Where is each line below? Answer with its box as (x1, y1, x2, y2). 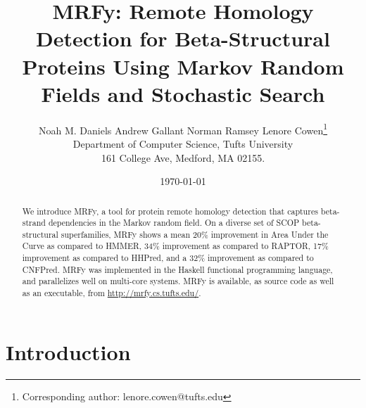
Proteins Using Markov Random (22, 51, 344, 80)
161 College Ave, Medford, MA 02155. (101, 150, 265, 165)
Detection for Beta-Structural (36, 24, 330, 53)
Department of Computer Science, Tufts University (72, 136, 294, 151)
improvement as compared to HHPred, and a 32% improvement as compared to (22, 252, 314, 264)
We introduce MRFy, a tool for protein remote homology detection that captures (22, 205, 318, 217)
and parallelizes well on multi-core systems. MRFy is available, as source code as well (22, 275, 334, 287)
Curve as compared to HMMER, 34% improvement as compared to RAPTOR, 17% (22, 240, 329, 252)
